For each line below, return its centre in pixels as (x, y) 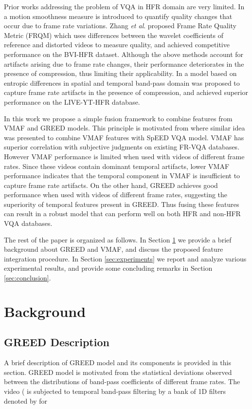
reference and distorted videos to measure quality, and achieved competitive (117, 45)
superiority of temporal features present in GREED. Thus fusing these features (122, 204)
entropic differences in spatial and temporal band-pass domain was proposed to (122, 83)
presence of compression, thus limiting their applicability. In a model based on (120, 73)
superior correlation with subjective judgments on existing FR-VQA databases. (122, 147)
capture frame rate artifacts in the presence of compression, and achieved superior (126, 92)
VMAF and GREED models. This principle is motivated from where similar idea (125, 128)
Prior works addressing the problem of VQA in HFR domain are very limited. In (124, 6)
